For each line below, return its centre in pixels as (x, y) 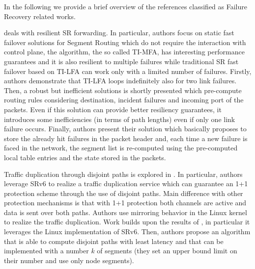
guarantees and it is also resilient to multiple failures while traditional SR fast (121, 61)
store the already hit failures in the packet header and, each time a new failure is (126, 138)
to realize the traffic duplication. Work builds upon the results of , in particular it (127, 222)
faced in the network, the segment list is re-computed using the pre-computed (121, 148)
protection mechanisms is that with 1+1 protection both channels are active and (125, 203)
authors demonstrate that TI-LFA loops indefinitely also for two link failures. (120, 81)
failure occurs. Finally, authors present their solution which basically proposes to (125, 129)
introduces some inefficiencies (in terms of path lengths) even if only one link (120, 119)
